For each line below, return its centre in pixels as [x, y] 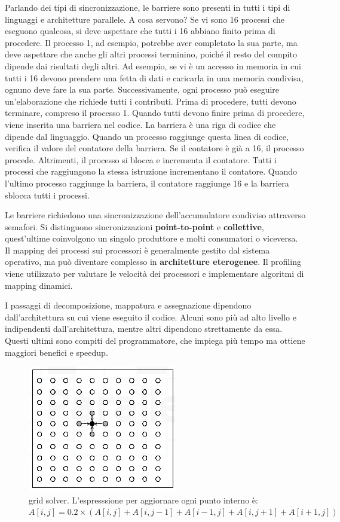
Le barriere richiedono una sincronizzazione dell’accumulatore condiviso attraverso [155, 215]
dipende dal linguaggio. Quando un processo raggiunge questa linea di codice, [147, 136]
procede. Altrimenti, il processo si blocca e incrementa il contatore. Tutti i [141, 159]
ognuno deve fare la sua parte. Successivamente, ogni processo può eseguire [142, 89]
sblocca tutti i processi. [47, 195]
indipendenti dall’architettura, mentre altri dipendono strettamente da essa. [144, 329]
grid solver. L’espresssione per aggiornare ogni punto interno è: [143, 500]
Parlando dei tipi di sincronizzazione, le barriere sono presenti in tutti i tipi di [148, 7]
